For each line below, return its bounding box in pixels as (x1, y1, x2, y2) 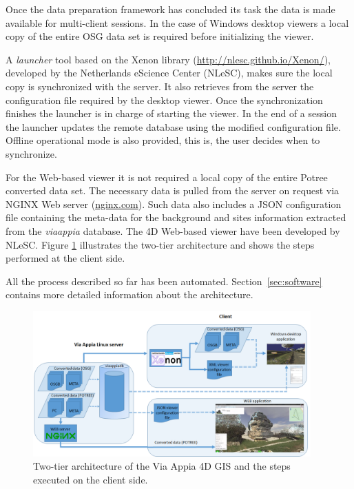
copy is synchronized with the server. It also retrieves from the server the (6, 79, 314, 93)
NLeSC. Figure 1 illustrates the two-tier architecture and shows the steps (6, 237, 315, 251)
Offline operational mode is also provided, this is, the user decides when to (6, 133, 320, 147)
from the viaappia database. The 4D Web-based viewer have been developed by (6, 223, 340, 238)
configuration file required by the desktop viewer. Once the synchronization (6, 92, 323, 107)
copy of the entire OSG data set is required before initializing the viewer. (6, 29, 314, 43)
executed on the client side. (33, 472, 148, 486)
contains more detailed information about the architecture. (6, 287, 253, 302)
